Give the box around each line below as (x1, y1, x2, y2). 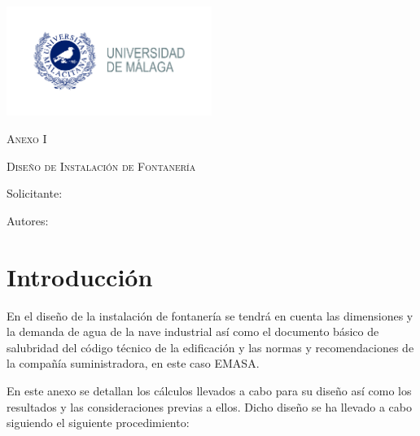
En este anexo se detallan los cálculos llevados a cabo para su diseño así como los (7, 381, 412, 399)
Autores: (7, 211, 49, 229)
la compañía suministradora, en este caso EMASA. (7, 355, 260, 372)
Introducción (7, 259, 153, 293)
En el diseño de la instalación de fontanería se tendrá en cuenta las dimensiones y (7, 307, 413, 324)
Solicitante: (7, 185, 63, 202)
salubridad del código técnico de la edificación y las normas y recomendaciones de (7, 338, 414, 355)
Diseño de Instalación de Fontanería (7, 157, 196, 174)
